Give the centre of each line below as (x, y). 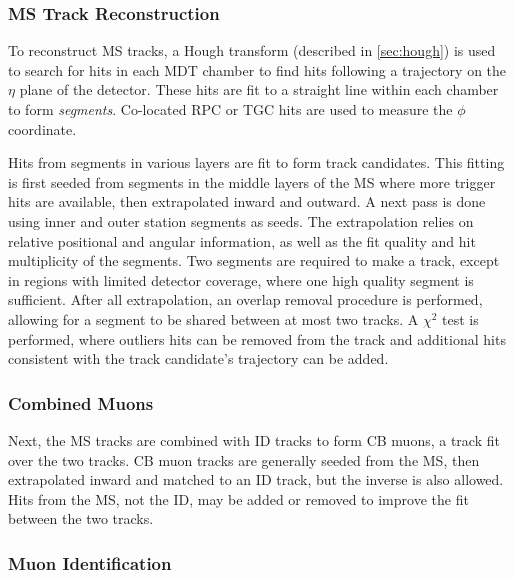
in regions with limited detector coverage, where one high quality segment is (241, 279)
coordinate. (42, 128)
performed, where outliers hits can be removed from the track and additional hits (257, 338)
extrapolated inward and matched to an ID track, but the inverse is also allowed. (256, 479)
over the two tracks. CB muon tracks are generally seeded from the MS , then (244, 459)
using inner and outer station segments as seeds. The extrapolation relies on (241, 220)
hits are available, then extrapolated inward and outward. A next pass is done (247, 201)
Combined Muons (81, 402)
